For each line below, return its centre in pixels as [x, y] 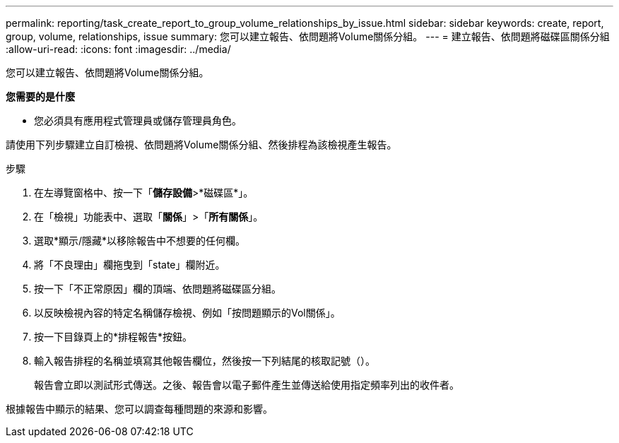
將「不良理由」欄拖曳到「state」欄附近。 [130, 265]
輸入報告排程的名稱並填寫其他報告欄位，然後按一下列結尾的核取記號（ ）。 [205, 361]
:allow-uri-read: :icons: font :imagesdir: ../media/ [118, 49]
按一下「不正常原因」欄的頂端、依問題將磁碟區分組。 [158, 289]
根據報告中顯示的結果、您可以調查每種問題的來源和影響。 [139, 409]
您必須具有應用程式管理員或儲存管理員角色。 [138, 120]
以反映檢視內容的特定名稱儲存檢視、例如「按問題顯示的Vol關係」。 [187, 313]
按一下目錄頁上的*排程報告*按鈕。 [113, 337]
